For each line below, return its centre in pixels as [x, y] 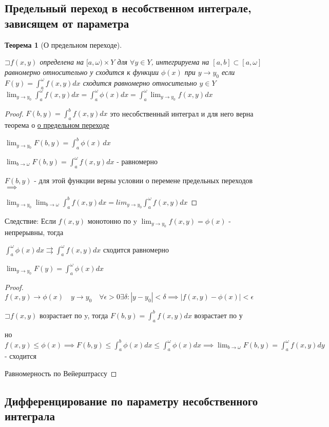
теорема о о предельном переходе [57, 124]
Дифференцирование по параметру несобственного [131, 401]
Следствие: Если [30, 220]
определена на [62, 62]
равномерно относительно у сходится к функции [82, 72]
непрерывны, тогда [34, 232]
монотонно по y [112, 220]
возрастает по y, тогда [74, 315]
